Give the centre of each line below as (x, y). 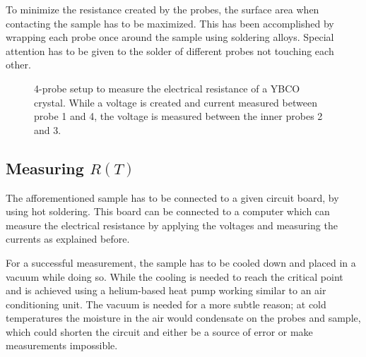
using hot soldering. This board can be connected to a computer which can (168, 211)
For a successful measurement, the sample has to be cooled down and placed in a (181, 262)
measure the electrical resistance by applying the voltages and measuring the (172, 225)
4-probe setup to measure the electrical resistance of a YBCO (167, 88)
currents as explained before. (68, 239)
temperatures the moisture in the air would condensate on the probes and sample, (183, 318)
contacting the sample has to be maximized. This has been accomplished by (170, 23)
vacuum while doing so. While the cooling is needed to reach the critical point (175, 276)
